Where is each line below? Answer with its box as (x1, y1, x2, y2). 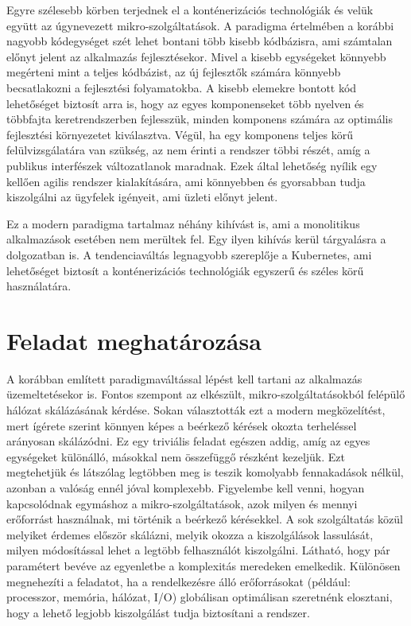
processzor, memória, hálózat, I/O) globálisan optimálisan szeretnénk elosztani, (6, 589, 393, 605)
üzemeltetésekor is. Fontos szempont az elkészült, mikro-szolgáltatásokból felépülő (6, 386, 405, 402)
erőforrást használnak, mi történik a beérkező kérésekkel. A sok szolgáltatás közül (6, 511, 403, 527)
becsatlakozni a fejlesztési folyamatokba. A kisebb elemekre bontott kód (6, 79, 357, 95)
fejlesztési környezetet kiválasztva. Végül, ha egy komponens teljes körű (6, 126, 353, 142)
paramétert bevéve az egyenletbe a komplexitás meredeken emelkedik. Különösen (6, 557, 401, 574)
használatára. (6, 278, 72, 294)
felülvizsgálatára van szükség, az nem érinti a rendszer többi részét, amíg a (6, 142, 370, 158)
